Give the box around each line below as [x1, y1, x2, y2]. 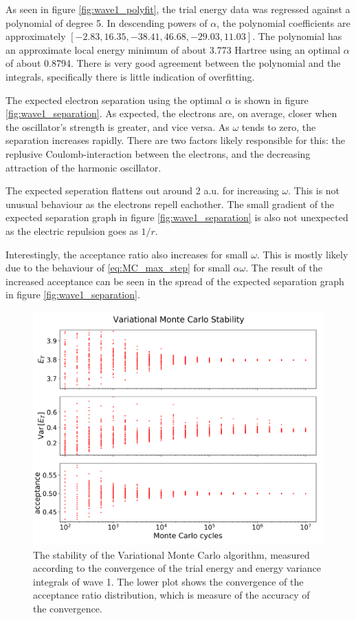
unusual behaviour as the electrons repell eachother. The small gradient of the [5, 196, 335, 211]
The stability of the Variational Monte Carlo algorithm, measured [33, 547, 310, 561]
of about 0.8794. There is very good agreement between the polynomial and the [5, 56, 341, 70]
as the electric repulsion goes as [5, 223, 138, 238]
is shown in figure [234, 92, 309, 107]
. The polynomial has [252, 29, 342, 43]
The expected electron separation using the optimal [5, 92, 223, 107]
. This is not [288, 183, 340, 198]
